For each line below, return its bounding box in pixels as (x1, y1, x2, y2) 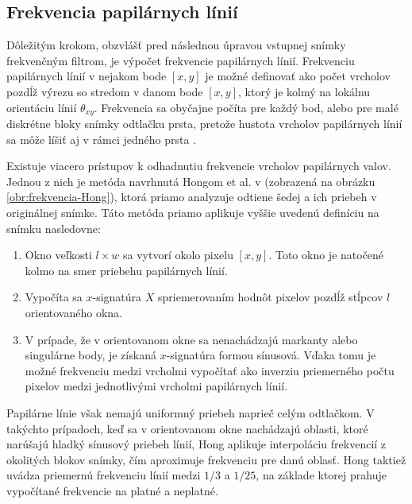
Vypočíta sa (25, 289, 83, 305)
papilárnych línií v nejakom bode (6, 68, 167, 84)
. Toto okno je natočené (268, 246, 384, 263)
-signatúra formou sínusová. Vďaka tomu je (166, 347, 376, 363)
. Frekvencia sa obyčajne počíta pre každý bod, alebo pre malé (94, 99, 399, 115)
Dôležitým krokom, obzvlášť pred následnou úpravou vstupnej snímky (6, 37, 346, 53)
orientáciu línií (6, 99, 77, 115)
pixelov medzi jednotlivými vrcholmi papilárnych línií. (25, 378, 288, 394)
